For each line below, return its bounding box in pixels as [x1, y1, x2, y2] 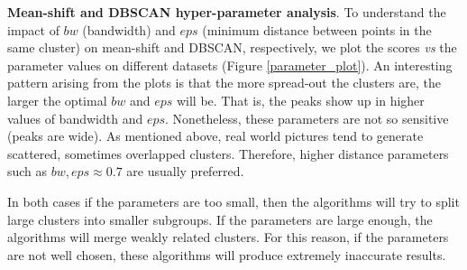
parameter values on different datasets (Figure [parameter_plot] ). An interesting [7, 55, 453, 74]
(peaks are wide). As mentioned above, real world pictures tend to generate [7, 126, 424, 145]
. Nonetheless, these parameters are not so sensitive [165, 108, 449, 127]
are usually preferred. [126, 162, 244, 181]
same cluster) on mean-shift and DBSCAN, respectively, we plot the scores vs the [7, 38, 457, 57]
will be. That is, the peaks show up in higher [176, 90, 425, 109]
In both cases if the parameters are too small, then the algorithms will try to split [7, 191, 460, 210]
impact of [7, 20, 60, 39]
